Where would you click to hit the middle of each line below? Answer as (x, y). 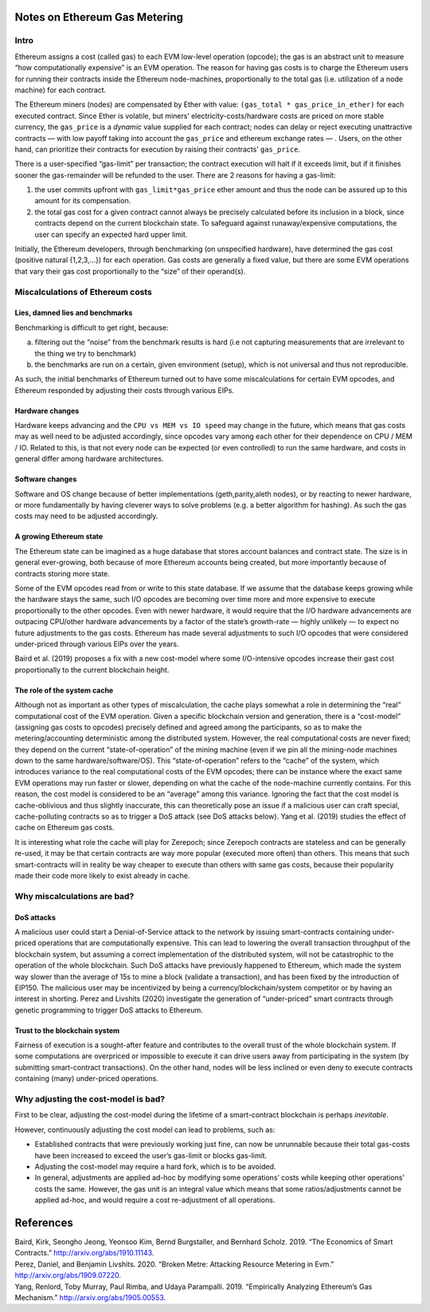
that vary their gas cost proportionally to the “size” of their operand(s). (130, 271)
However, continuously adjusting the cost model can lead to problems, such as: (145, 1129)
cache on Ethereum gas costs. (64, 827)
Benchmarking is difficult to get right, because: (92, 328)
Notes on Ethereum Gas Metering (99, 17)
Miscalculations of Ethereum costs (84, 292)
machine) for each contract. (61, 90)
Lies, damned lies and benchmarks (74, 313)
